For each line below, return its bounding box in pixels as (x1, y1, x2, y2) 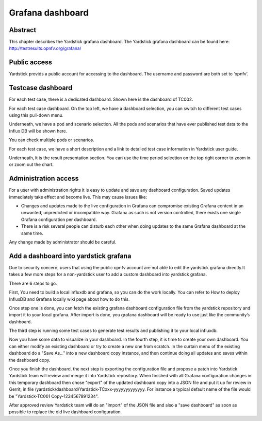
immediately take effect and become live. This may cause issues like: (9, 194, 147, 200)
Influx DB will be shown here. (9, 128, 67, 134)
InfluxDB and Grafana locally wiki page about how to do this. (9, 296, 130, 302)
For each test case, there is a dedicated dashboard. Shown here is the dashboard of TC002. (9, 96, 194, 102)
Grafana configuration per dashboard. (21, 217, 97, 222)
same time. (21, 230, 44, 236)
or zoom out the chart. (9, 162, 54, 167)
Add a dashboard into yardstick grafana (9, 252, 131, 260)
